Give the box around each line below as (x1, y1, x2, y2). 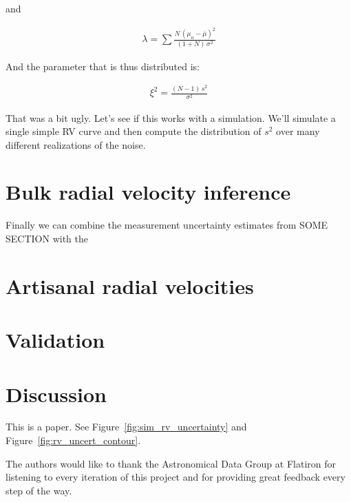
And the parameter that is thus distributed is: (6, 59, 200, 73)
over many (276, 124, 320, 138)
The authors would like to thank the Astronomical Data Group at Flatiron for (6, 456, 336, 470)
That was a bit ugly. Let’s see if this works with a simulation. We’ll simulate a (6, 110, 336, 125)
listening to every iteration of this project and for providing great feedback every (6, 470, 345, 484)
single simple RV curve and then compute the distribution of (6, 124, 262, 138)
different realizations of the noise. (6, 137, 146, 151)
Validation (6, 326, 105, 354)
